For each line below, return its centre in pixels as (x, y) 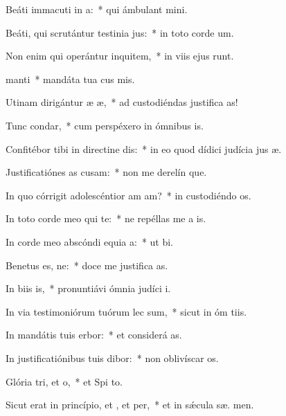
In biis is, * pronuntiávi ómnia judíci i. (88, 288)
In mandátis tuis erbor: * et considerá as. (94, 335)
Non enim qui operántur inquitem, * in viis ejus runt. (120, 56)
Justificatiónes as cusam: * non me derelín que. (106, 172)
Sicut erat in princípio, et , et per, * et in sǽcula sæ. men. (130, 405)
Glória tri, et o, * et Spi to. (64, 381)
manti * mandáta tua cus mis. (70, 79)
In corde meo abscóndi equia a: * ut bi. (90, 241)
